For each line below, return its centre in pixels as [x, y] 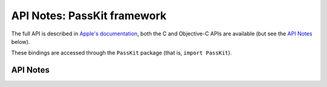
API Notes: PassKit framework [89, 16]
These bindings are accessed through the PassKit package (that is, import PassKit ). [122, 53]
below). [21, 41]
